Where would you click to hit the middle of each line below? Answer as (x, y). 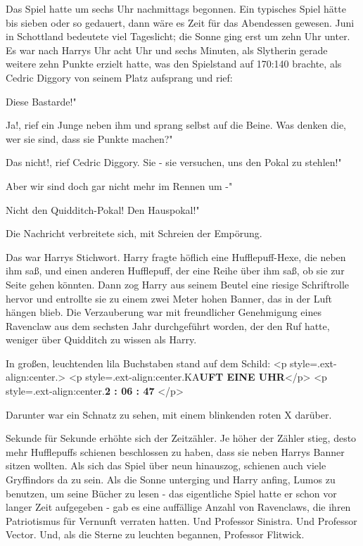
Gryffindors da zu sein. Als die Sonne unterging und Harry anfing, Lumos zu (171, 480)
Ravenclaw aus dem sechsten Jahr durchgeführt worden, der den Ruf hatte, (168, 325)
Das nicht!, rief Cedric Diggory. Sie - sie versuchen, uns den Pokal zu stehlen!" (174, 162)
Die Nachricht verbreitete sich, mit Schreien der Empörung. (134, 233)
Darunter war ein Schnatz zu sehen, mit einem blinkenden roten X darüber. (169, 414)
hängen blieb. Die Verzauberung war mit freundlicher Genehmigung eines (164, 312)
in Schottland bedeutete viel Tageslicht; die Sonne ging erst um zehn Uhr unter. (178, 36)
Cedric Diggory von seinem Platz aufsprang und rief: (119, 77)
